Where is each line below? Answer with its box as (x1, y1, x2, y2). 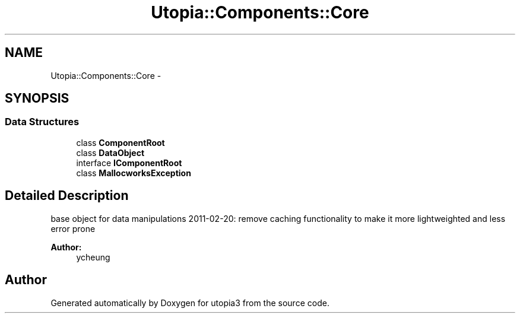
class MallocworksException (76, 167, 191, 178)
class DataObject (76, 147, 145, 158)
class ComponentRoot (76, 137, 165, 148)
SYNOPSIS (5, 91, 69, 106)
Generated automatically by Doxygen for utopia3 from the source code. (50, 297, 329, 308)
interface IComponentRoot (76, 157, 182, 168)
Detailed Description (5, 188, 129, 203)
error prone (50, 223, 96, 234)
